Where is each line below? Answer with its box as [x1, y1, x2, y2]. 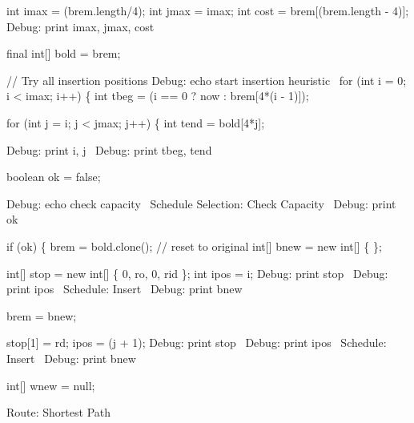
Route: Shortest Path [6, 404, 111, 421]
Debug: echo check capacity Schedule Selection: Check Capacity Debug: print [6, 195, 396, 211]
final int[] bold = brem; [6, 45, 121, 62]
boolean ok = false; [6, 168, 101, 185]
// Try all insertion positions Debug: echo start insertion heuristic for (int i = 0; [6, 71, 407, 88]
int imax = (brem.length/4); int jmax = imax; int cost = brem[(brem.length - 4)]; [6, 2, 409, 18]
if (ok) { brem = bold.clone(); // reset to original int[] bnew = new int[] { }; [6, 237, 382, 254]
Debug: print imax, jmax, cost [6, 18, 155, 34]
